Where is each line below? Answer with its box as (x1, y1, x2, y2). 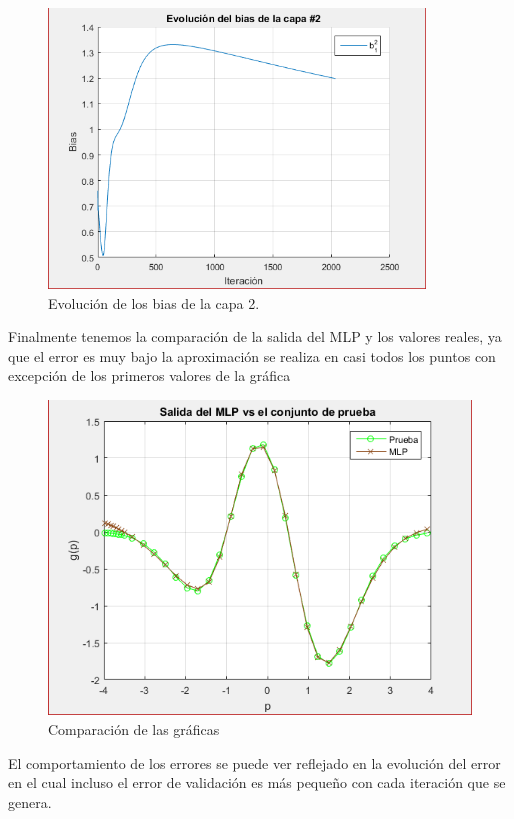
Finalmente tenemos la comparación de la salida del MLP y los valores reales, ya (8, 326, 502, 347)
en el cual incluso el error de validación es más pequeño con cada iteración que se (8, 772, 506, 793)
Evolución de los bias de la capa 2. (48, 292, 260, 313)
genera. (8, 791, 52, 812)
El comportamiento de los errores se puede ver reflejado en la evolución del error (8, 752, 501, 773)
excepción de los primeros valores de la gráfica (8, 365, 291, 386)
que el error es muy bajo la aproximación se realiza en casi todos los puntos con (8, 345, 496, 366)
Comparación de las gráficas (48, 719, 220, 740)
